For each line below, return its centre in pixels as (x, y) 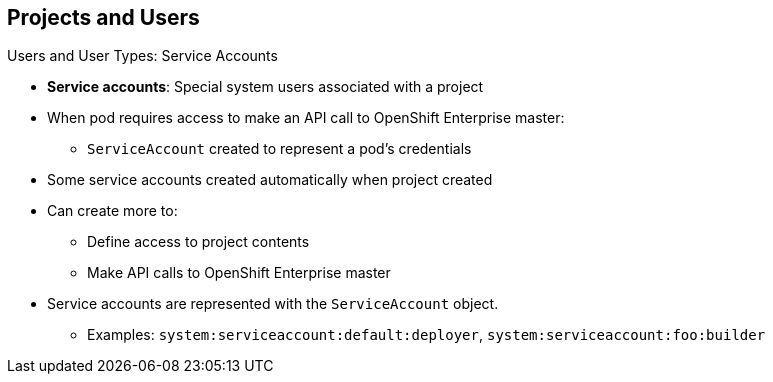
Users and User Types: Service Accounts (142, 56)
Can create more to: (112, 211)
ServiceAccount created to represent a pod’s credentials (279, 149)
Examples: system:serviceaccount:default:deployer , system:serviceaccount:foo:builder (426, 335)
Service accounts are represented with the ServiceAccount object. (273, 304)
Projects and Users (103, 17)
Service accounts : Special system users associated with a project (265, 87)
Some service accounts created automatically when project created (270, 180)
